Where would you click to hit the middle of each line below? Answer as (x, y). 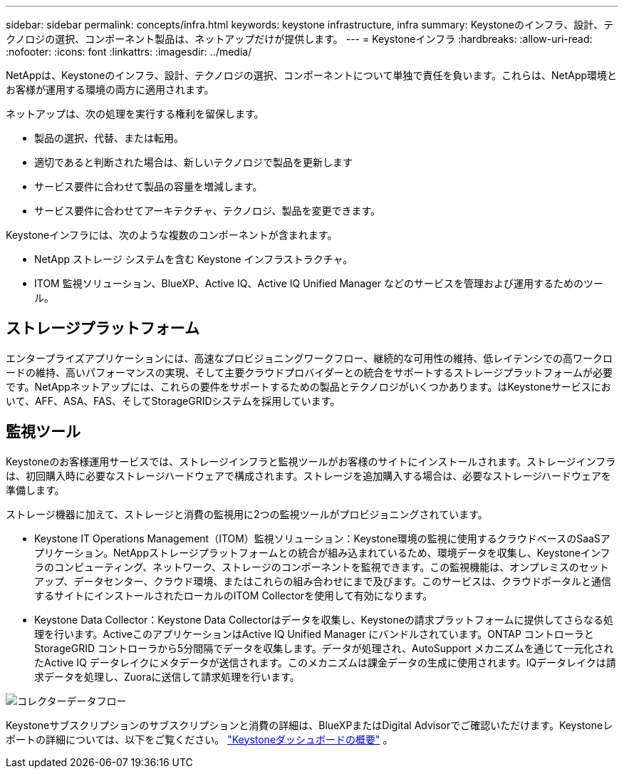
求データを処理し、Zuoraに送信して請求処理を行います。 (167, 676)
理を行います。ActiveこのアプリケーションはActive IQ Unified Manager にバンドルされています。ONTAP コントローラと (314, 634)
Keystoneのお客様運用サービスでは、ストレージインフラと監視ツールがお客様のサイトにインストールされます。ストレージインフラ (311, 461)
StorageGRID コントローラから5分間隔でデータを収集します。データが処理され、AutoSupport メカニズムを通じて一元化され (324, 648)
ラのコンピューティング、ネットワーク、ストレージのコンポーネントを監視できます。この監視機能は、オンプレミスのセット (322, 567)
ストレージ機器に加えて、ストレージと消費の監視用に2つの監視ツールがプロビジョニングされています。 (247, 514)
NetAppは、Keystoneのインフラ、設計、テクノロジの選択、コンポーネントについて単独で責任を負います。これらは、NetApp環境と (312, 75)
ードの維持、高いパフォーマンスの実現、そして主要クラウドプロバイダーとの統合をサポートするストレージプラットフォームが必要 (309, 372)
